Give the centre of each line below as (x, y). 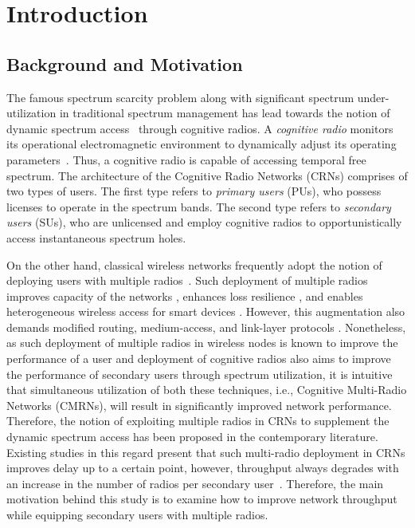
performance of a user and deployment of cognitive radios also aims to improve (199, 359)
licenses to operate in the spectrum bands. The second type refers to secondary (199, 206)
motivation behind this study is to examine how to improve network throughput (202, 499)
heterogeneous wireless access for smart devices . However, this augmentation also (206, 311)
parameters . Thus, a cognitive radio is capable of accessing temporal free (186, 159)
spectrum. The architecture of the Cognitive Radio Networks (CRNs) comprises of (207, 175)
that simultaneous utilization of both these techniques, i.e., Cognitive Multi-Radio (207, 390)
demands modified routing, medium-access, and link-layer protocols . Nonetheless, (206, 327)
